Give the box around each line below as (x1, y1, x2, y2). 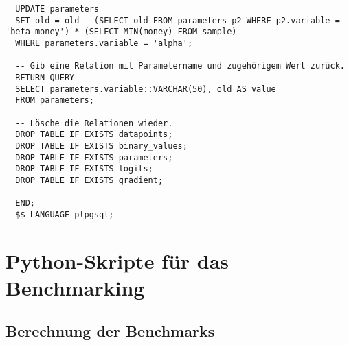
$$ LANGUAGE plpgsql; (15, 209, 114, 219)
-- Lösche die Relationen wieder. (15, 118, 173, 128)
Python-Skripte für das (5, 246, 229, 274)
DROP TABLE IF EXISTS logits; (15, 164, 153, 174)
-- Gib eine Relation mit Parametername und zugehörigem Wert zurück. (15, 61, 345, 71)
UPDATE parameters (15, 4, 100, 14)
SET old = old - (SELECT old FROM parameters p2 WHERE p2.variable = (15, 15, 340, 25)
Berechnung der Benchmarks (5, 320, 215, 342)
